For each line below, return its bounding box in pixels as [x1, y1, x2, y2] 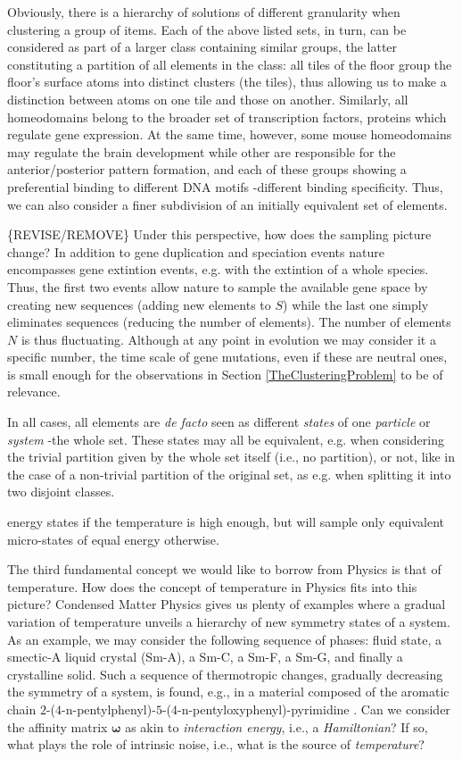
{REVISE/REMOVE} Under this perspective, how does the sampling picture [7, 225, 432, 244]
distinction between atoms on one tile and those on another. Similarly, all [7, 89, 408, 108]
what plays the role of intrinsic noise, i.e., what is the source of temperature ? [7, 735, 425, 754]
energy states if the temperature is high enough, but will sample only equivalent [7, 513, 445, 531]
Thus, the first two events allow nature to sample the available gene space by [7, 277, 428, 296]
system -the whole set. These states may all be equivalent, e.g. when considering [7, 430, 444, 448]
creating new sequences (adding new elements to [7, 295, 271, 313]
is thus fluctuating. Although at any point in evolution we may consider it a [21, 329, 436, 348]
